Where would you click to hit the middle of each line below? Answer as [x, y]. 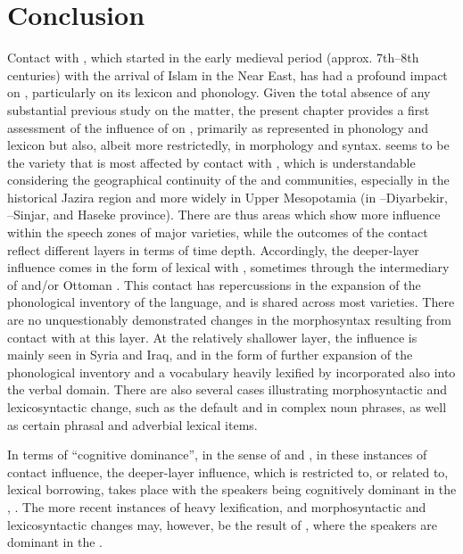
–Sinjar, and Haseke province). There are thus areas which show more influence [224, 215]
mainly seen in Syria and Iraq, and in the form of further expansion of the [210, 355]
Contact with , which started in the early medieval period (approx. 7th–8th [213, 58]
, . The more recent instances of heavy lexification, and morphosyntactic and [217, 506]
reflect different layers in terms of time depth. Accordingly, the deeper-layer [213, 249]
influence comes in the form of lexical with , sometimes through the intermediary [228, 267]
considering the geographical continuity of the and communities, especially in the [228, 180]
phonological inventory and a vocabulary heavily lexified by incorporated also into [231, 372]
